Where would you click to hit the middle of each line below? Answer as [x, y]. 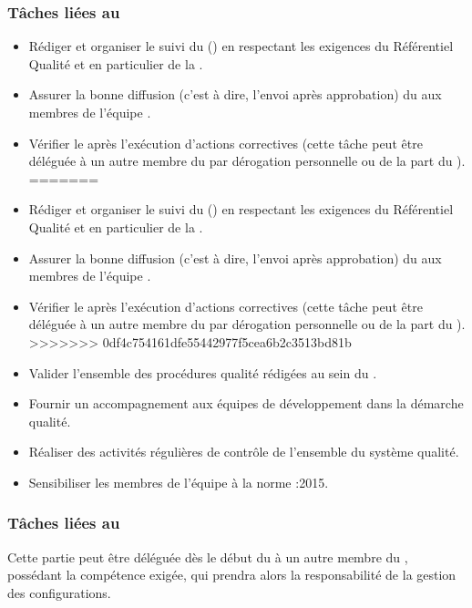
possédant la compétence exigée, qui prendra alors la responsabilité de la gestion [232, 575]
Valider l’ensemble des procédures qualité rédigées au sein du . [203, 372]
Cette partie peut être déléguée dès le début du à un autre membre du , [208, 556]
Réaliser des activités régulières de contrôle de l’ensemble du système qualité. [244, 452]
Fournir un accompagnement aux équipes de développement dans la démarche [246, 403]
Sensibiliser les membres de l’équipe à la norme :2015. [179, 482]
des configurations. [59, 592]
